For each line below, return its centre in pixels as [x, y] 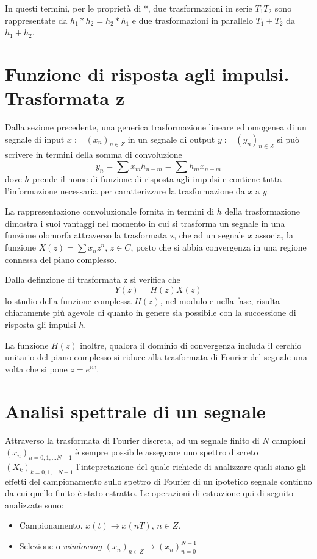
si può [288, 139]
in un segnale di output [171, 139]
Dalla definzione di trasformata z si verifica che [93, 279]
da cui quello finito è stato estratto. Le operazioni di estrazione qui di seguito [149, 493]
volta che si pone [36, 369]
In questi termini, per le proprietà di [73, 8]
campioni [289, 440]
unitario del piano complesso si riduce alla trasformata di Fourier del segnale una [156, 357]
